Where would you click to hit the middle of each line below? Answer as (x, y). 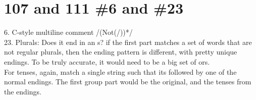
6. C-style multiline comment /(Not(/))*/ (68, 32)
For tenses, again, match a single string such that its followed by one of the (120, 71)
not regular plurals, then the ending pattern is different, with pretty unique (121, 52)
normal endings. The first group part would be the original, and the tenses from (128, 82)
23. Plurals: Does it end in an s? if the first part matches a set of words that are (128, 42)
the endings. (23, 91)
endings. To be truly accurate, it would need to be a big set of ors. (107, 61)
